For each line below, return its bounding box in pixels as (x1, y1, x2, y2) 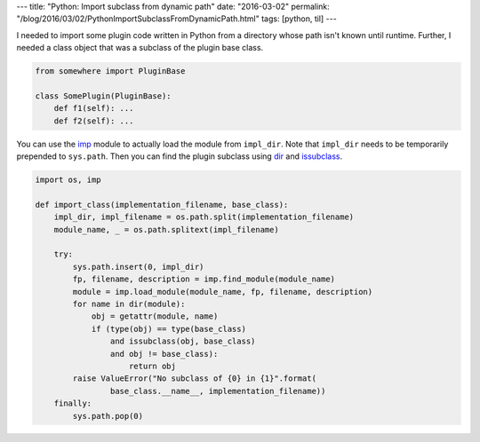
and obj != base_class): (109, 349, 219, 359)
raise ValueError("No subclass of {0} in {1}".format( (72, 374, 317, 383)
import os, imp (35, 175, 101, 185)
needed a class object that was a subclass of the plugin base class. (16, 43, 264, 53)
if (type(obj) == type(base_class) (91, 324, 246, 334)
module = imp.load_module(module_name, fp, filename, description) (72, 287, 373, 296)
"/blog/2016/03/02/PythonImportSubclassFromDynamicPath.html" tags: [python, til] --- (16, 13, 337, 24)
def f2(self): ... (53, 115, 134, 126)
